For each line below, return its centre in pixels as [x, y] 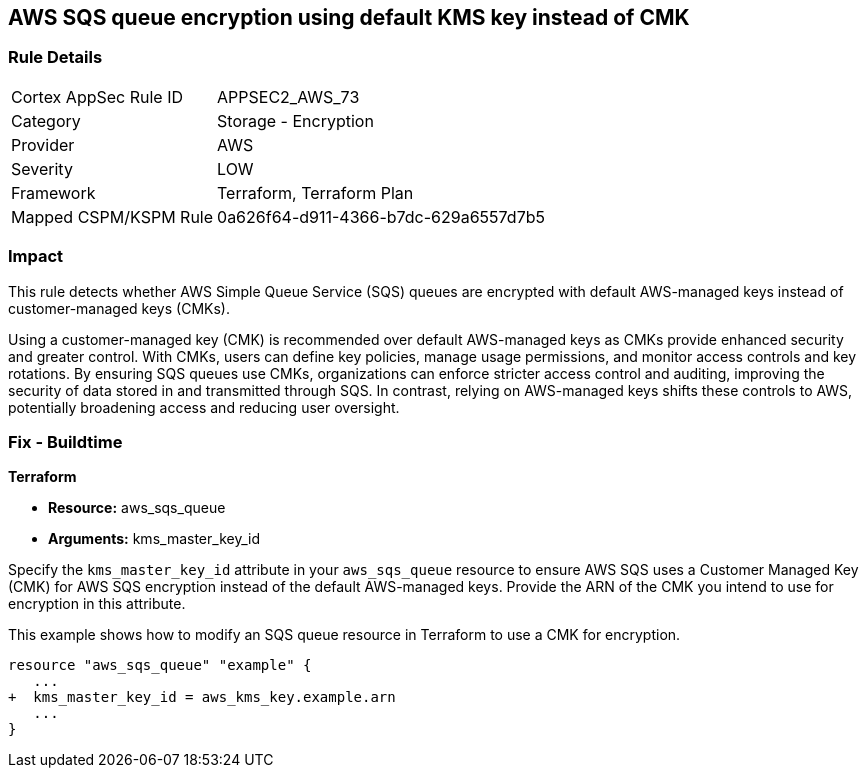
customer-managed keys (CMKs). [119, 308]
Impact [36, 256]
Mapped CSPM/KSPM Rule [112, 216]
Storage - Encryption [295, 120]
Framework [53, 192]
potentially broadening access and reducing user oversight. [204, 407]
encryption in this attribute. [97, 604]
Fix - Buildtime [65, 441]
